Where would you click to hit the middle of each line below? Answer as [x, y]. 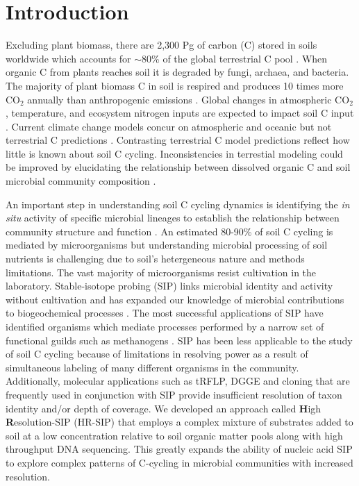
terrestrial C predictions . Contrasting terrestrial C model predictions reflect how [178, 140]
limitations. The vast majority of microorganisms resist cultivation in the [161, 272]
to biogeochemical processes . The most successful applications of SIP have [165, 313]
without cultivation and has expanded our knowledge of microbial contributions [175, 299]
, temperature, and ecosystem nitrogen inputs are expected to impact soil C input [180, 113]
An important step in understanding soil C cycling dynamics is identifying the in [178, 204]
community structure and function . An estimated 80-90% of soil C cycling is [169, 231]
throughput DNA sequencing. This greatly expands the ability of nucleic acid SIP [179, 449]
